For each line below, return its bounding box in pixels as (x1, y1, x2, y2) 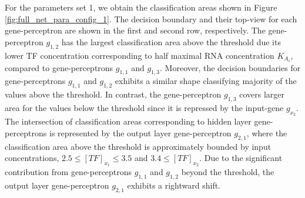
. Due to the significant (199, 152, 283, 164)
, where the (246, 126, 287, 139)
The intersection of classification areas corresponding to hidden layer (5, 115, 252, 127)
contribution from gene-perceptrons (5, 166, 132, 178)
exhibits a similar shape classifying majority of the (115, 75, 297, 87)
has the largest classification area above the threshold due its (61, 35, 281, 48)
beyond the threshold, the (181, 166, 274, 178)
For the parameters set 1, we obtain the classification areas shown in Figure (5, 1, 277, 13)
